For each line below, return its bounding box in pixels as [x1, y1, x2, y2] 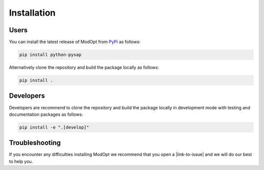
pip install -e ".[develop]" [19, 125, 89, 130]
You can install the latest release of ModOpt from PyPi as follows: [9, 39, 141, 45]
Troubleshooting [9, 139, 61, 147]
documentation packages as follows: [9, 111, 83, 117]
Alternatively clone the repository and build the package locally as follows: [9, 64, 159, 70]
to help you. [9, 158, 33, 164]
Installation [9, 7, 56, 18]
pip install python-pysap [19, 52, 82, 58]
